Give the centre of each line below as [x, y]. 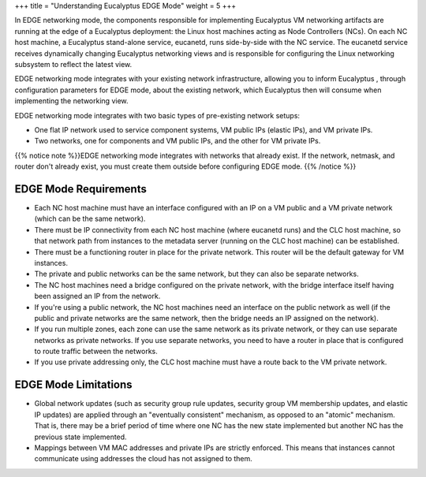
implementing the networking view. [72, 101]
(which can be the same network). [90, 219]
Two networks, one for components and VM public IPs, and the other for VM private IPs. [177, 141]
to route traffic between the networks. [96, 352]
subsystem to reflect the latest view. [73, 64]
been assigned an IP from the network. [97, 296]
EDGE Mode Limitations [74, 385]
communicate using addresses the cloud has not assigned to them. [143, 459]
